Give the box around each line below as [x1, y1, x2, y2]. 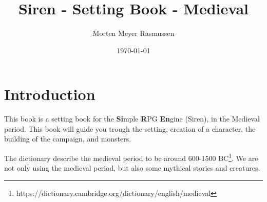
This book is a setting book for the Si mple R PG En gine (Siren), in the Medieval [4, 113, 260, 124]
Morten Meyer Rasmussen [92, 28, 175, 38]
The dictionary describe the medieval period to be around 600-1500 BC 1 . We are [4, 151, 258, 163]
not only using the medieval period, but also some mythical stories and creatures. [4, 163, 260, 173]
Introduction [4, 84, 96, 105]
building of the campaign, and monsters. [4, 133, 131, 144]
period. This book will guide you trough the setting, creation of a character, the [4, 123, 256, 134]
